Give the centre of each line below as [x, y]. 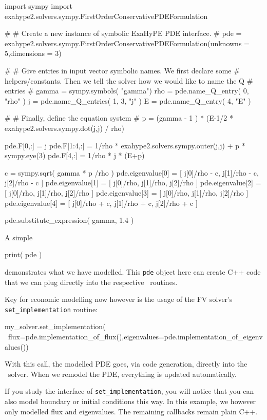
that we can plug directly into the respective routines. [91, 282]
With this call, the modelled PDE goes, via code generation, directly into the [126, 364]
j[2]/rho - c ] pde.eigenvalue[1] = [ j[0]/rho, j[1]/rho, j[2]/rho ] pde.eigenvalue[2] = [133, 183]
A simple [19, 237]
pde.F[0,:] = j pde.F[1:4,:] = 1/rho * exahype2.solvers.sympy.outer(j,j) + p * [125, 145]
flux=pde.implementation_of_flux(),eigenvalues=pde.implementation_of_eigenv [135, 336]
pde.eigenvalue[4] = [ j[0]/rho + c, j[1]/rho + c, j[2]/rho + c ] [101, 203]
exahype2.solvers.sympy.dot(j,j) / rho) [64, 128]
